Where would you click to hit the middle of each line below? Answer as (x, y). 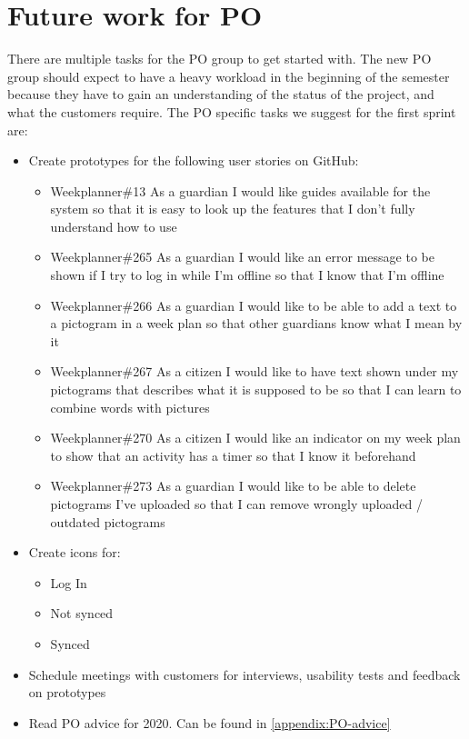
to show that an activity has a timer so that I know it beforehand (233, 455)
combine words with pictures (130, 407)
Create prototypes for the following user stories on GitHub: (194, 160)
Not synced (82, 613)
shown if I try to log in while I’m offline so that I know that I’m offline (247, 275)
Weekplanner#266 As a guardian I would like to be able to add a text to (254, 305)
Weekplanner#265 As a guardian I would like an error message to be (242, 257)
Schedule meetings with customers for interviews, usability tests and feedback (244, 674)
